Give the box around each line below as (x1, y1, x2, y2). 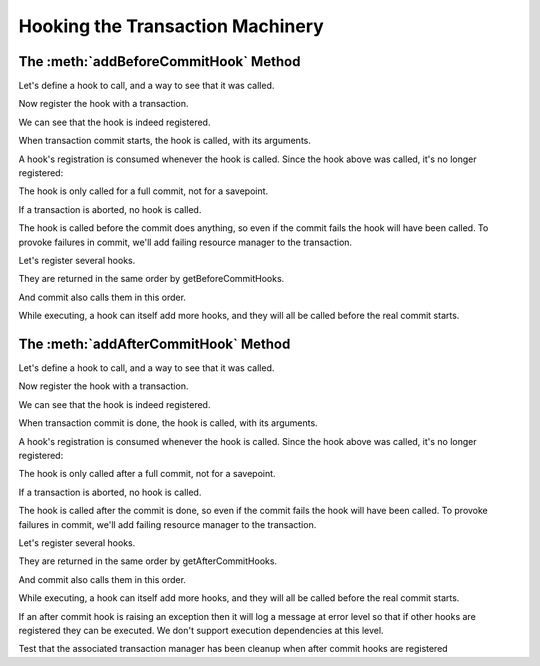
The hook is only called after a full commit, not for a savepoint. (18, 468, 276, 480)
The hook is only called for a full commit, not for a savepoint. (18, 185, 269, 197)
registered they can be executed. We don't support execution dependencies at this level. (18, 624, 384, 636)
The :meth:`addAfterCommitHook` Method (18, 335, 291, 352)
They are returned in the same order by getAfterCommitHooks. (18, 555, 278, 567)
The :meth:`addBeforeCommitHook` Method (18, 53, 301, 70)
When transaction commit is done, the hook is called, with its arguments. (18, 417, 319, 429)
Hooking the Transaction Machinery (18, 15, 324, 37)
